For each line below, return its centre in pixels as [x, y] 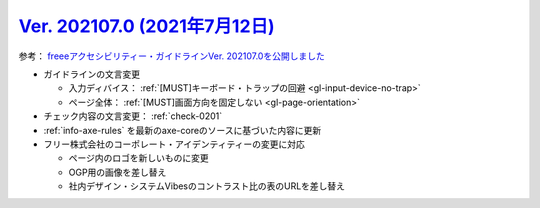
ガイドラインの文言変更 [91, 74]
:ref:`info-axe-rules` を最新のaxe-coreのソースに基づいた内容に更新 [182, 130]
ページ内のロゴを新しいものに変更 [138, 158]
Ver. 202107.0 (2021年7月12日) [146, 26]
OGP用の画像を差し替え [117, 172]
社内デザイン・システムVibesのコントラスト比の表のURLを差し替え [206, 186]
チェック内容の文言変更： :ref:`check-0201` [133, 116]
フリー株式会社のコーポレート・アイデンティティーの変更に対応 [174, 144]
